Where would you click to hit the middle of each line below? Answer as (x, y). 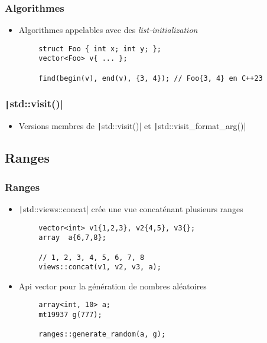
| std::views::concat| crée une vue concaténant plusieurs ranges (131, 208)
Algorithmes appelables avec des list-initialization (108, 30)
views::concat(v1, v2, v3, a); (100, 267)
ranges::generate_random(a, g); (102, 334)
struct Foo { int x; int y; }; (100, 49)
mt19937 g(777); (70, 315)
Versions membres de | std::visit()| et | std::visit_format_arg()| (132, 126)
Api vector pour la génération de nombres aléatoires (113, 286)
